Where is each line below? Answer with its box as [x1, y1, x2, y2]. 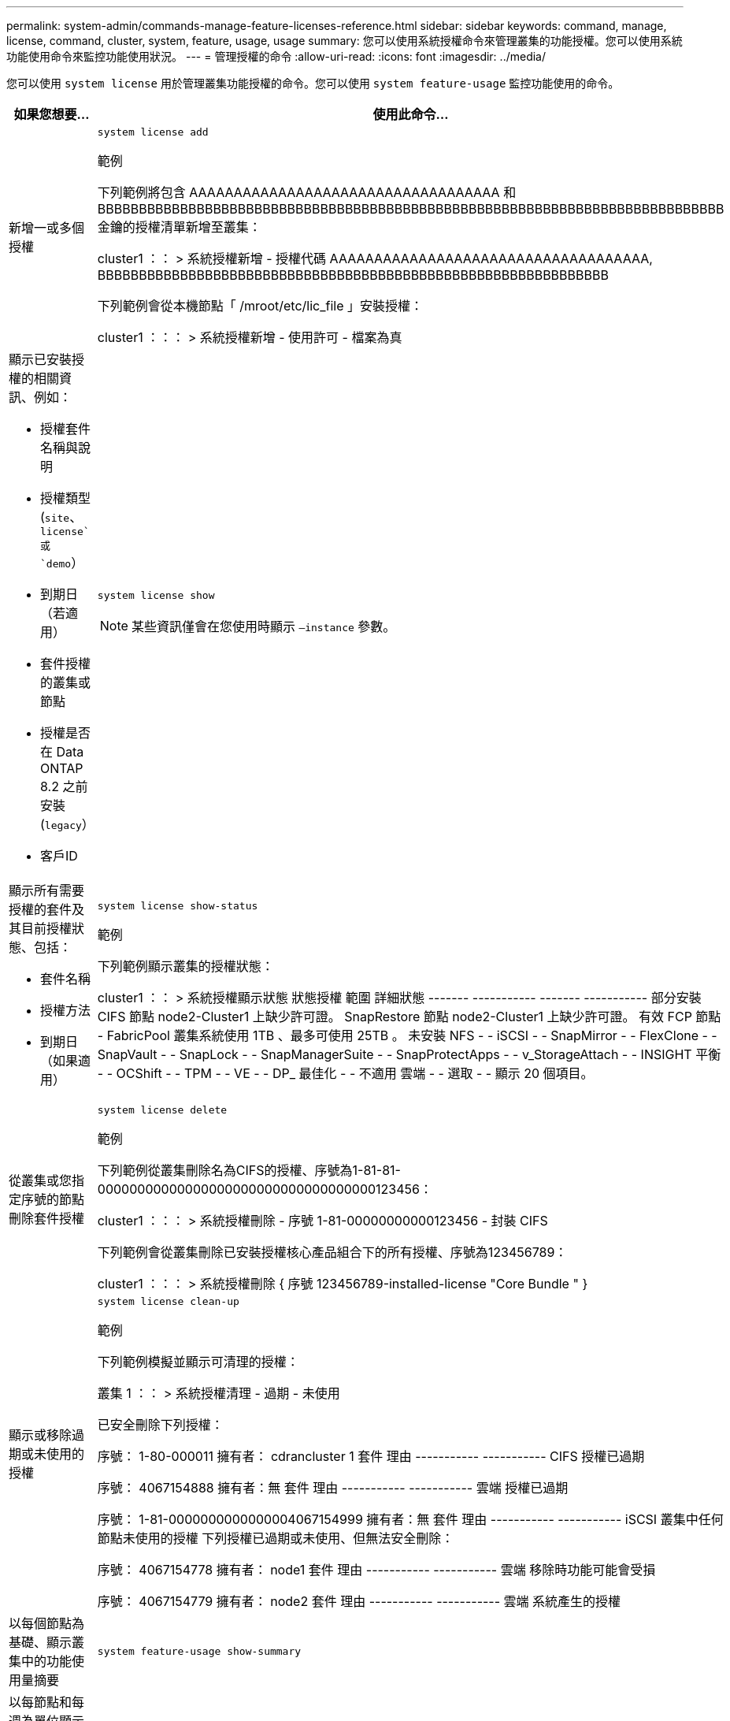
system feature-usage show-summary [97, 1645, 302, 1657]
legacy [44, 820, 82, 831]
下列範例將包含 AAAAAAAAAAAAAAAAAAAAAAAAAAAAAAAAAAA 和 [97, 184, 517, 200]
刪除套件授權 [9, 1210, 85, 1226]
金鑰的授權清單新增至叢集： [97, 219, 261, 235]
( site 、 [40, 509, 83, 525]
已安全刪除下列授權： [97, 1417, 224, 1433]
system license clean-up [97, 1295, 239, 1307]
